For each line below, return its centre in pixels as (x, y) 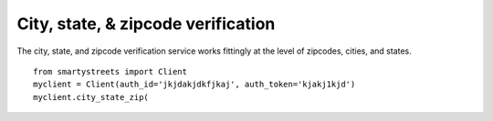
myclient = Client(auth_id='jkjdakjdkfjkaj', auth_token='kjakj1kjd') (194, 85)
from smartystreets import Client (110, 71)
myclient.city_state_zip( (91, 97)
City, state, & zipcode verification (146, 24)
